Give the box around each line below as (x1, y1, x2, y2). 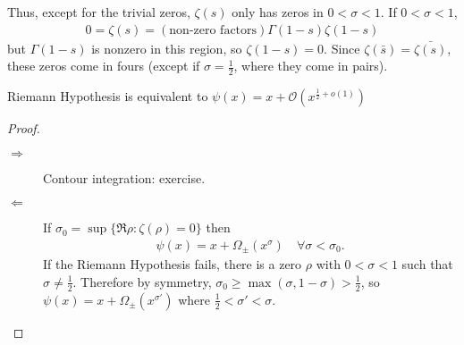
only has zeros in (232, 3, 324, 21)
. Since (324, 38, 360, 57)
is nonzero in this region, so (91, 38, 242, 57)
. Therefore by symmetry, (72, 272, 212, 290)
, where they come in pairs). (233, 56, 388, 75)
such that (401, 255, 453, 273)
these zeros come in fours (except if (7, 56, 200, 75)
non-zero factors (169, 23, 257, 37)
